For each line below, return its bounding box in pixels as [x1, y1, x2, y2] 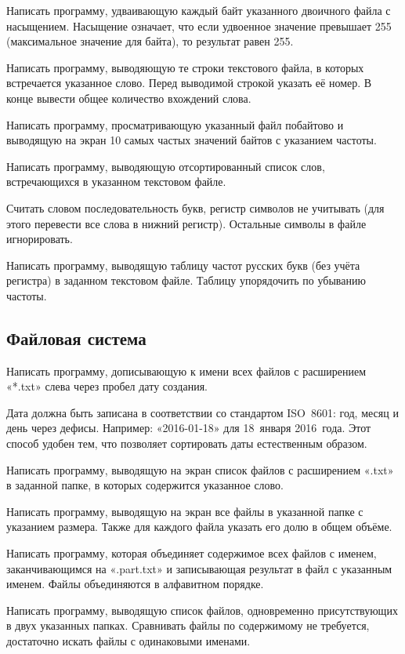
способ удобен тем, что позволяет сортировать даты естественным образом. [6, 435, 367, 452]
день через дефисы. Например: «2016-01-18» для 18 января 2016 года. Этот [6, 420, 371, 436]
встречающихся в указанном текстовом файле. [6, 173, 226, 190]
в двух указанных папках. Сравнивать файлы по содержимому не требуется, [6, 617, 370, 634]
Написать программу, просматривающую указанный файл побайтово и [6, 116, 344, 133]
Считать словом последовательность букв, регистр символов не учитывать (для [6, 199, 385, 216]
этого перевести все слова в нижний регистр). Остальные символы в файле [6, 215, 367, 231]
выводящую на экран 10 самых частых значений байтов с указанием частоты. [6, 132, 377, 148]
